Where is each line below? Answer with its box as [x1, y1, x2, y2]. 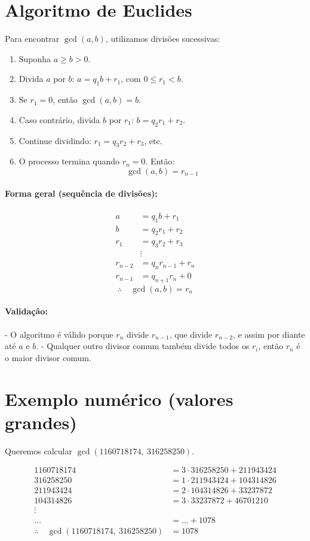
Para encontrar [5, 32, 60, 45]
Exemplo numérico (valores [5, 386, 234, 411]
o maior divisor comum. [5, 351, 91, 363]
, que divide [169, 328, 213, 340]
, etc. [144, 134, 162, 146]
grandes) [5, 409, 77, 434]
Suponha [19, 52, 51, 65]
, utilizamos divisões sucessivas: [105, 32, 220, 45]
